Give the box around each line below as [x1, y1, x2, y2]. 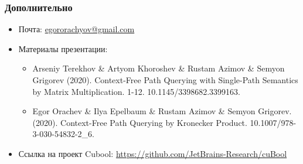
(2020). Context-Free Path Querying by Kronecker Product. [32, 116, 247, 128]
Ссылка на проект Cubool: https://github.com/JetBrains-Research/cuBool [18, 147, 287, 159]
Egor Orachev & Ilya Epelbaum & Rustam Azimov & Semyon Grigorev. [32, 105, 292, 117]
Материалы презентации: [18, 42, 108, 54]
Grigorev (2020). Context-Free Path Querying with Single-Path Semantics [32, 74, 298, 86]
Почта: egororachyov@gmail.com [18, 23, 135, 35]
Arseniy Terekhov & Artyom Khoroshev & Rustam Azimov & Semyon [32, 62, 285, 74]
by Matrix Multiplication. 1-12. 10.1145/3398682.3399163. [32, 85, 240, 97]
